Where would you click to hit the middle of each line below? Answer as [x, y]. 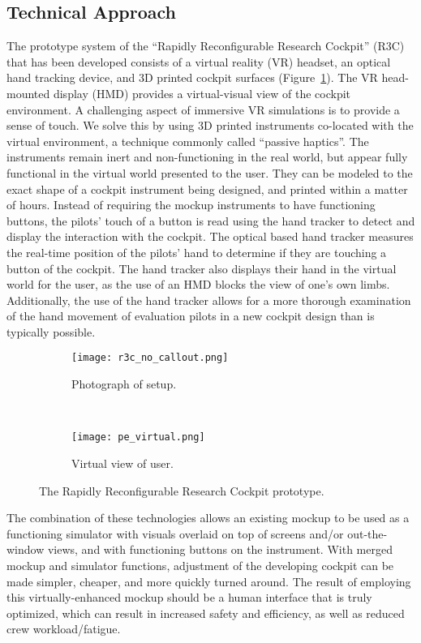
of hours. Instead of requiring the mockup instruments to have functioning [191, 205]
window [26, 549]
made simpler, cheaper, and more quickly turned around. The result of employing [209, 581]
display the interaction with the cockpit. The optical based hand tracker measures [210, 236]
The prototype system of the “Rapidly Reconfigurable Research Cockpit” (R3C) [206, 46]
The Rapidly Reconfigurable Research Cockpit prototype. [182, 490]
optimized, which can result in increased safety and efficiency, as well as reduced [206, 613]
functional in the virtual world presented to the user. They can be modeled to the [210, 172]
